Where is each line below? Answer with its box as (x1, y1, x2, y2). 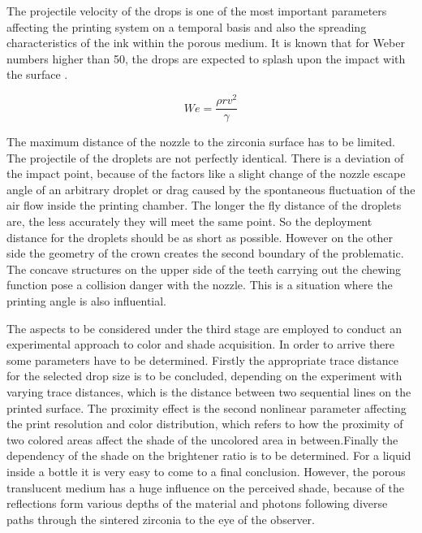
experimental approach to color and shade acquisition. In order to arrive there (6, 336, 395, 353)
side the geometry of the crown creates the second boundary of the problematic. (6, 245, 404, 262)
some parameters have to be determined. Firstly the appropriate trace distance (6, 351, 398, 368)
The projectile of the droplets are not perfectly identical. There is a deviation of (6, 149, 404, 166)
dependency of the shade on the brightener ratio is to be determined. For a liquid (6, 447, 411, 464)
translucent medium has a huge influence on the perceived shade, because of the (6, 479, 404, 496)
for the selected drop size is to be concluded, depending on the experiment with (6, 367, 403, 384)
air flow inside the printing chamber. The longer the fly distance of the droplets (6, 197, 402, 214)
